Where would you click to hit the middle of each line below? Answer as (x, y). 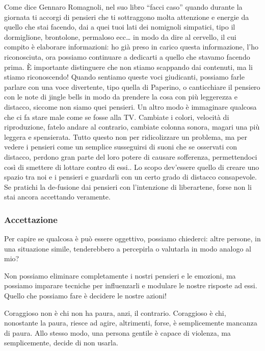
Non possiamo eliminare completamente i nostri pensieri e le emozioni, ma (120, 275)
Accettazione (31, 219)
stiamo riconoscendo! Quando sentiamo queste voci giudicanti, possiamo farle (124, 77)
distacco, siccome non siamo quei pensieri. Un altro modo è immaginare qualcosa (130, 106)
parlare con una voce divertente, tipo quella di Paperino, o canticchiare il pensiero (132, 86)
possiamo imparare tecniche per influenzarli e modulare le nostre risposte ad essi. (131, 285)
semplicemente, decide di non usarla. (61, 343)
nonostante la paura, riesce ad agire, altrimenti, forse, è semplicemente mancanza (131, 323)
